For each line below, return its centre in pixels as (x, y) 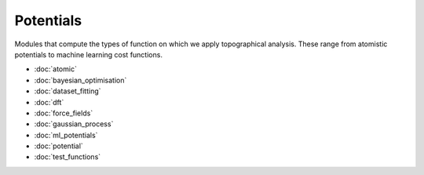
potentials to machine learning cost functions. (88, 54)
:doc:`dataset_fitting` (68, 91)
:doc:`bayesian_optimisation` (80, 80)
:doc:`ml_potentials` (66, 135)
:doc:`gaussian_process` (74, 124)
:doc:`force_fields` (64, 113)
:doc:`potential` (59, 146)
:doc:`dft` (49, 102)
